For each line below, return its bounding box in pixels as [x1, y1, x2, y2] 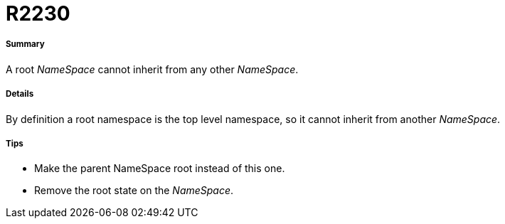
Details [6, 89, 34, 100]
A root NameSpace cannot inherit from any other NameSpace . [6, 63, 299, 75]
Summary [6, 39, 45, 50]
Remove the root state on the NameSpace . [34, 184, 234, 197]
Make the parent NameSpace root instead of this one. [34, 162, 285, 175]
